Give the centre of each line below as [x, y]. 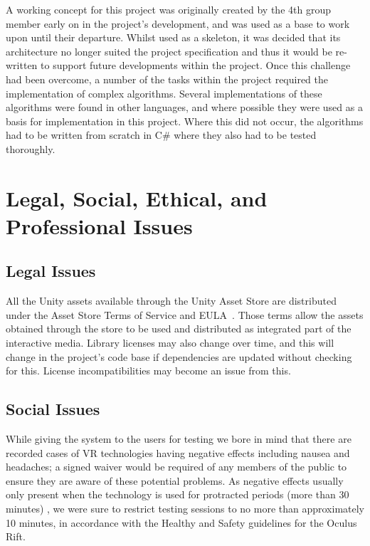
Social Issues [53, 409]
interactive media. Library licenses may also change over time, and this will [170, 343]
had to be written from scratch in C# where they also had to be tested [161, 135]
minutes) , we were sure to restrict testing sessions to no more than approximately [185, 509]
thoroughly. [31, 148]
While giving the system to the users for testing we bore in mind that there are [179, 439]
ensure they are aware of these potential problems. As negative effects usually [175, 480]
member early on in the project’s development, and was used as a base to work [178, 23]
